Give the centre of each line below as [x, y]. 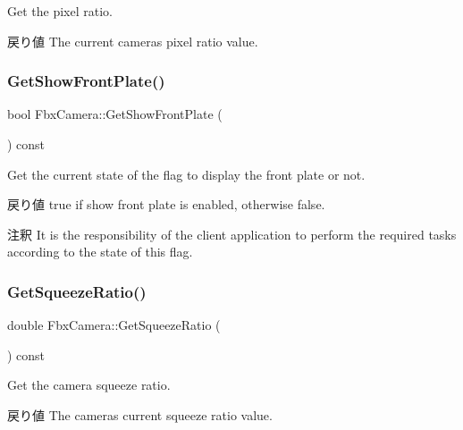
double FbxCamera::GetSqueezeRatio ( [114, 325]
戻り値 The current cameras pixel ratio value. [133, 41]
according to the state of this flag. [100, 252]
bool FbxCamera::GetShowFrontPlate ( [115, 114]
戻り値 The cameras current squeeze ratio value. [140, 414]
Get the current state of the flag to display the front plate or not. [186, 174]
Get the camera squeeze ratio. [89, 385]
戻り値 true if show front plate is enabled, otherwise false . [166, 204]
